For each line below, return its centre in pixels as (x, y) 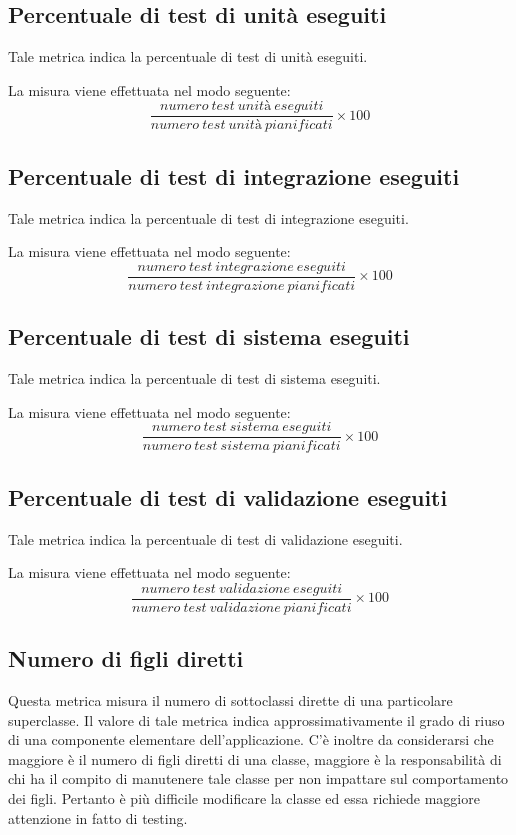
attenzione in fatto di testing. (98, 817)
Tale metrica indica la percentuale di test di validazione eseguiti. (205, 538)
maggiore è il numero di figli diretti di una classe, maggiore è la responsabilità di (255, 758)
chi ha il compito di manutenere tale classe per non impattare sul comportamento (258, 778)
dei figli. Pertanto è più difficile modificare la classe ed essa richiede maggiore (244, 797)
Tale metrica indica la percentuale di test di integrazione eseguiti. (208, 217)
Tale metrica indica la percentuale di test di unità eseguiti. (188, 56)
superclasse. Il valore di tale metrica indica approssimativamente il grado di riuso (256, 719)
